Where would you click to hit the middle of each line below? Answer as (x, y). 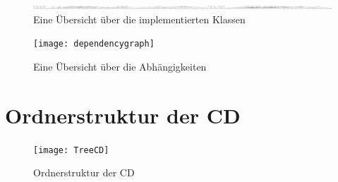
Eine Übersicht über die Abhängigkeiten (120, 66)
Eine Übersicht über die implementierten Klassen (139, 19)
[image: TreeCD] (71, 150)
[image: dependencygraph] (94, 44)
